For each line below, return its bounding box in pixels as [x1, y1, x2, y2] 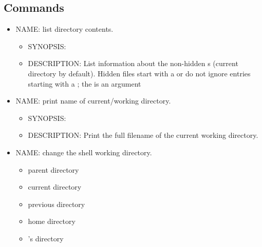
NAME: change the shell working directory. [15, 147, 152, 157]
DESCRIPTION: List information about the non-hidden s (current [28, 58, 238, 69]
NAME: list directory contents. [15, 24, 114, 34]
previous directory [28, 198, 85, 209]
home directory [28, 216, 76, 227]
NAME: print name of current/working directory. [15, 95, 171, 106]
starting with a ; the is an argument [28, 78, 141, 89]
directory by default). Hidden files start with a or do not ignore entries [28, 68, 251, 78]
